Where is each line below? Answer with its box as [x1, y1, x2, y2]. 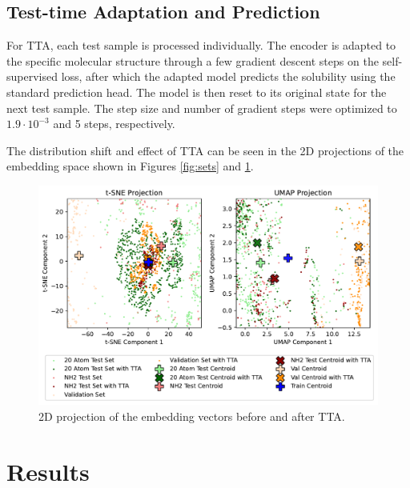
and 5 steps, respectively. [53, 115, 175, 132]
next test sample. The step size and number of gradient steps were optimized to [6, 99, 397, 116]
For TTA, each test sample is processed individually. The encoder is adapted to [6, 37, 396, 54]
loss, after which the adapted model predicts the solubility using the [61, 68, 396, 85]
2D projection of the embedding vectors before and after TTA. [38, 408, 345, 425]
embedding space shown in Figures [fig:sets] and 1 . [6, 158, 254, 174]
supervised [6, 68, 58, 85]
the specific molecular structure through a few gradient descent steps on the [6, 52, 379, 69]
